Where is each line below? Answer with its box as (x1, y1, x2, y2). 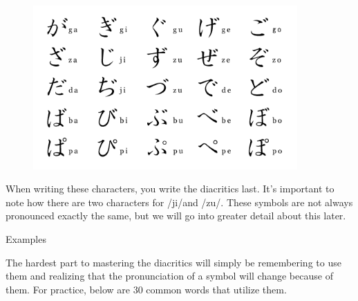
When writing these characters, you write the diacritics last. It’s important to (6, 181, 335, 196)
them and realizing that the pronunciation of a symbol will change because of (6, 268, 333, 283)
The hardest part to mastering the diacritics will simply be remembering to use (6, 255, 341, 269)
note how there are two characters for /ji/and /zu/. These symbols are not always (6, 194, 353, 209)
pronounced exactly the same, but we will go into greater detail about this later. (6, 208, 346, 223)
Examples (6, 231, 46, 246)
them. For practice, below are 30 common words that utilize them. (6, 282, 287, 296)
